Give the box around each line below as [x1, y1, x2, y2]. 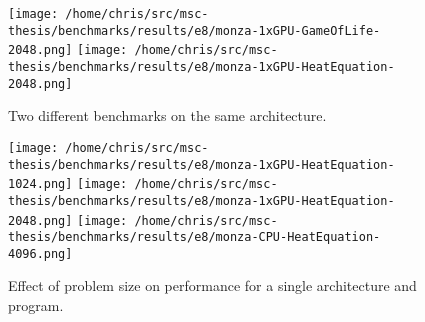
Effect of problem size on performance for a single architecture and [8, 275, 417, 296]
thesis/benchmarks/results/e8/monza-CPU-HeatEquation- [8, 230, 381, 245]
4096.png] [8, 246, 73, 261]
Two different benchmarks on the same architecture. [8, 105, 327, 126]
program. [8, 295, 64, 316]
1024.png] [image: [8, 177, 128, 192]
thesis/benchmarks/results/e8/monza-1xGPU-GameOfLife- [8, 23, 381, 38]
